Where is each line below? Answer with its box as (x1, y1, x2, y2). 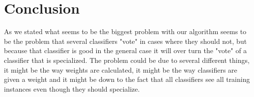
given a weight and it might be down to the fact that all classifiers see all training (4, 74, 250, 84)
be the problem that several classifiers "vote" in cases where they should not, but (4, 36, 247, 46)
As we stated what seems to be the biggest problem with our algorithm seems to (4, 26, 247, 37)
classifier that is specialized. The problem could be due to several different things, (4, 55, 250, 65)
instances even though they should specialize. (4, 83, 140, 94)
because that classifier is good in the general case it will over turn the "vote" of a (4, 45, 247, 56)
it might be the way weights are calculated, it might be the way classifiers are (4, 64, 237, 75)
